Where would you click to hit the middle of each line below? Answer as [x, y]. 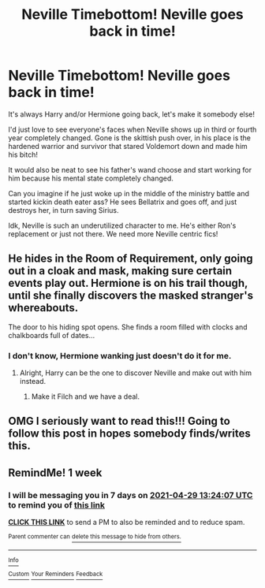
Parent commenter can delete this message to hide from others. [95, 537]
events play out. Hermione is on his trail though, [128, 283]
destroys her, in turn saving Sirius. [63, 210]
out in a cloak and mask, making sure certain [120, 271]
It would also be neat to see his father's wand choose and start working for [130, 169]
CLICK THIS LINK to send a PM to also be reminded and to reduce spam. [127, 523]
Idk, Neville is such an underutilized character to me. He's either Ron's [122, 225]
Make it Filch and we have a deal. [86, 396]
